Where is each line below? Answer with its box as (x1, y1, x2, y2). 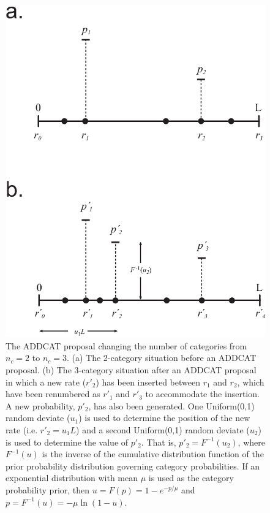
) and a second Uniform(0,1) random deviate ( (76, 423, 250, 436)
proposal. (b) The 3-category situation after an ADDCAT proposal (6, 363, 257, 376)
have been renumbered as (6, 387, 100, 400)
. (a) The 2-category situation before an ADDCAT (66, 351, 257, 364)
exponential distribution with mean (6, 471, 138, 484)
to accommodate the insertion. (145, 387, 260, 400)
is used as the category (148, 471, 234, 484)
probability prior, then (6, 483, 90, 496)
